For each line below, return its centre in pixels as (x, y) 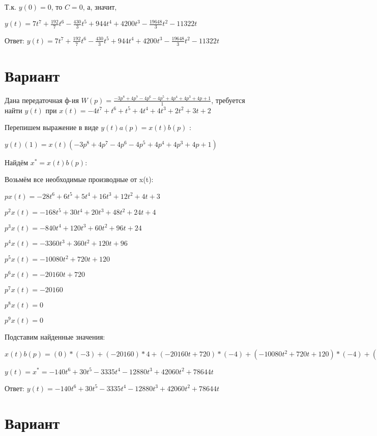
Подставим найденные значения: (55, 337)
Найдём (17, 162)
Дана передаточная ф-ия (42, 100)
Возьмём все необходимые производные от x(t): (79, 179)
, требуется (228, 100)
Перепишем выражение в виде (52, 127)
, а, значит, (100, 7)
